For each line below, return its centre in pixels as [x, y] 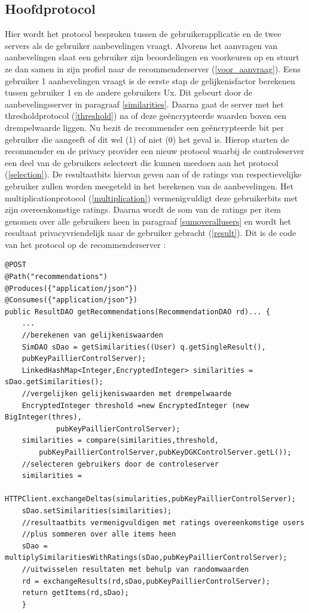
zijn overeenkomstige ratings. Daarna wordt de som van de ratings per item [143, 209]
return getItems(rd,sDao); [75, 593]
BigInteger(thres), [43, 417]
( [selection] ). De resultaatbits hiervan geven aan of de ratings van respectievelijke [153, 174]
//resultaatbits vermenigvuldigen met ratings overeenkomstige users [163, 522]
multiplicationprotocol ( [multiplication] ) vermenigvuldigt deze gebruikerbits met [152, 197]
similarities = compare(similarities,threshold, [120, 441]
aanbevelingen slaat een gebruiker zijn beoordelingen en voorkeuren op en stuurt [152, 57]
